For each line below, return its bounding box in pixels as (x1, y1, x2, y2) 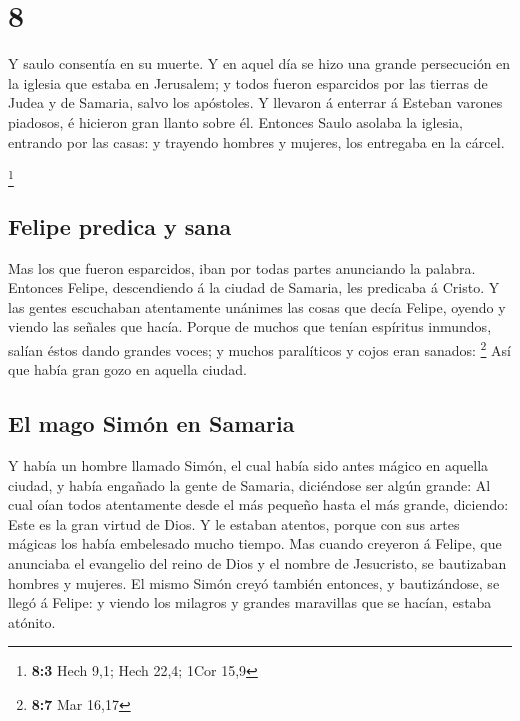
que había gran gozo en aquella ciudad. (8, 359, 247, 380)
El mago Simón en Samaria (8, 408, 295, 439)
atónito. (8, 611, 56, 632)
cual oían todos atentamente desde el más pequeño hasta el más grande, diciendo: (8, 494, 509, 515)
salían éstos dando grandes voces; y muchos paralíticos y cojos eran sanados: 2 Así (8, 337, 511, 360)
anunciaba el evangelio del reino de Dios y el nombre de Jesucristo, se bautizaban (8, 553, 507, 574)
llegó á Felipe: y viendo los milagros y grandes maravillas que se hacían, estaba (8, 592, 492, 613)
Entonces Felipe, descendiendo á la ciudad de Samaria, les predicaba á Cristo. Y (8, 277, 500, 298)
